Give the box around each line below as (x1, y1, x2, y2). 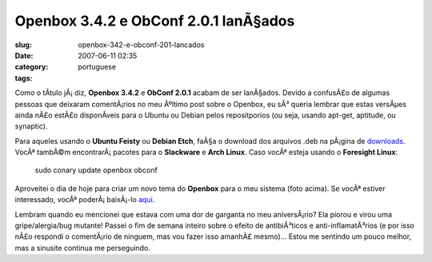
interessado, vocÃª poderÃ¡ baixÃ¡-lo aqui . (14, 195, 155, 204)
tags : (14, 73, 33, 83)
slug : (14, 40, 32, 50)
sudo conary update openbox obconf (34, 165, 158, 175)
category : (14, 62, 49, 72)
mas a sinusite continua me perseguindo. (14, 243, 151, 252)
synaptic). (14, 121, 48, 131)
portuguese (78, 62, 116, 72)
